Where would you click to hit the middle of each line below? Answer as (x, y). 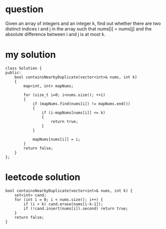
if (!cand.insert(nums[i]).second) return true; (76, 208)
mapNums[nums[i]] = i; (56, 139)
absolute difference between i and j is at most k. (55, 34)
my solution (30, 55)
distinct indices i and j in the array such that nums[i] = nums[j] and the (79, 28)
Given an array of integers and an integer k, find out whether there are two (83, 23)
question (24, 9)
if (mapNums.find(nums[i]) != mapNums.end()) (81, 104)
